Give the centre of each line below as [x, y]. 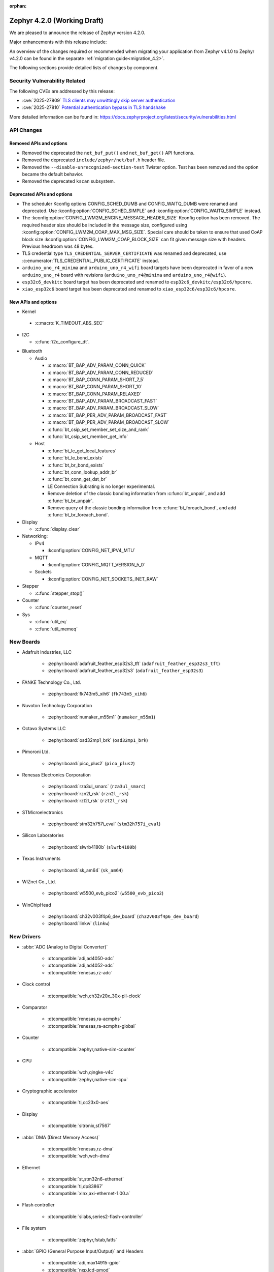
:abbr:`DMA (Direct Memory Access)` [61, 1137]
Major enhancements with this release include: [58, 42]
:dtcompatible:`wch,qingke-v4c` [81, 1072]
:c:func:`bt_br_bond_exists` [76, 465]
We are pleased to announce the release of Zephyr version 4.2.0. [77, 33]
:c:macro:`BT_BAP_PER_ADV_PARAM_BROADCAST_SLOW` [109, 422]
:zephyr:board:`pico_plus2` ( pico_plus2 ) [91, 763]
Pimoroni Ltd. [36, 752]
